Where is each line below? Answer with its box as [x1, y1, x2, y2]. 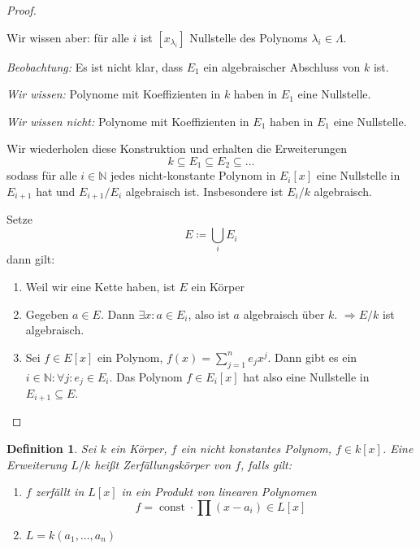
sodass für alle [6, 167, 77, 184]
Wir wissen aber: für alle [6, 28, 129, 46]
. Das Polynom [109, 368, 183, 385]
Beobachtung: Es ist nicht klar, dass [6, 58, 184, 75]
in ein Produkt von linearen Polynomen [121, 483, 317, 500]
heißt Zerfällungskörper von [94, 455, 232, 473]
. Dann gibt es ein [267, 348, 357, 365]
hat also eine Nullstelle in [243, 368, 370, 385]
